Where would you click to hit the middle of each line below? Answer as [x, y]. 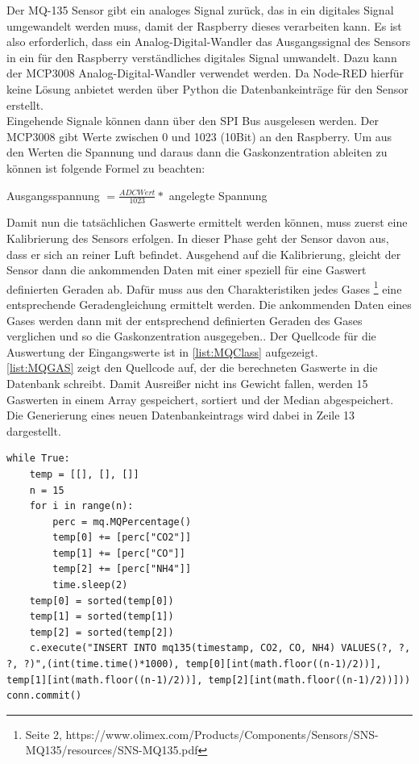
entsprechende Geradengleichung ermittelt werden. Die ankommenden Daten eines [209, 304]
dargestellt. [34, 430]
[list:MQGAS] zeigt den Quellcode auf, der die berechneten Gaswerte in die [192, 367]
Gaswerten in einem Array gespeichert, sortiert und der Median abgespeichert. [200, 399]
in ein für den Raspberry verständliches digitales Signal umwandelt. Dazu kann [202, 57]
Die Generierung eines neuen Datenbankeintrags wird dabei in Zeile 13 [181, 415]
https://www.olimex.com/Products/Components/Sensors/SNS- [222, 734]
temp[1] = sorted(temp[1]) [102, 617]
